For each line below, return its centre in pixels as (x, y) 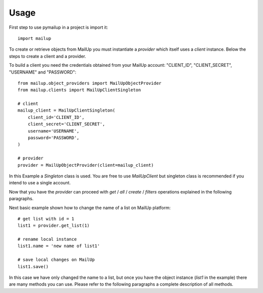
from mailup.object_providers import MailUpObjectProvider (90, 83)
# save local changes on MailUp (56, 260)
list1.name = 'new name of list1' (59, 246)
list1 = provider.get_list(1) (54, 226)
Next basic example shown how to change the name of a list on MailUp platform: (90, 208)
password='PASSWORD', (54, 138)
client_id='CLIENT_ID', (56, 117)
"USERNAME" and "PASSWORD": (43, 72)
